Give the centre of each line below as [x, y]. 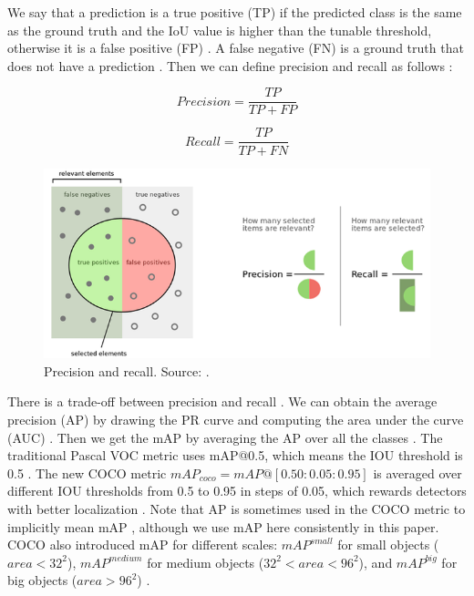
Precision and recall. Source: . [127, 370]
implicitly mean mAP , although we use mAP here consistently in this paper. [223, 526]
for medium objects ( [206, 562]
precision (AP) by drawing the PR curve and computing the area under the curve [236, 419]
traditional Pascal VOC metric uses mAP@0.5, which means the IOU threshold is [235, 455]
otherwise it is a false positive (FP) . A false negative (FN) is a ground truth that [236, 48]
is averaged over [417, 473]
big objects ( [42, 580]
